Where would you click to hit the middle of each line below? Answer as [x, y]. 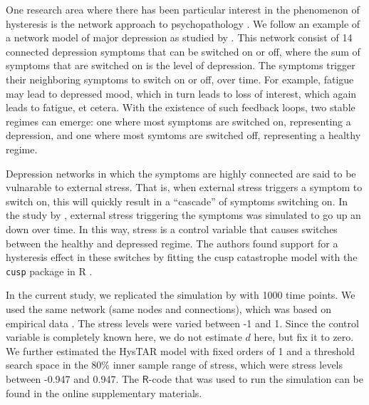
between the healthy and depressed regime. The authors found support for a [172, 243]
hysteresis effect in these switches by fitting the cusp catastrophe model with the [182, 257]
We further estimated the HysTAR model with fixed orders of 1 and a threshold [180, 350]
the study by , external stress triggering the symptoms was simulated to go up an [183, 215]
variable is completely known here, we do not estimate [124, 337]
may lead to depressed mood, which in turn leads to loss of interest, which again [181, 93]
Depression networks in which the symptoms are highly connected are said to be [181, 173]
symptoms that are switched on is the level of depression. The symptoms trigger [181, 65]
